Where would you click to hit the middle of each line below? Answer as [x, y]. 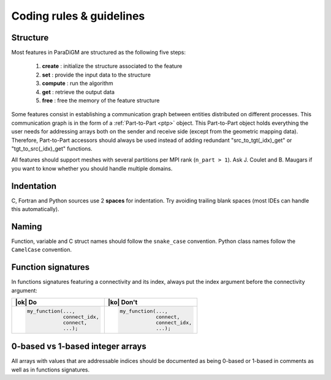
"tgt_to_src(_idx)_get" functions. [52, 148]
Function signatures [51, 267]
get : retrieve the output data [78, 92]
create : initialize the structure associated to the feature [112, 66]
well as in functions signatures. [51, 370]
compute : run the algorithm [78, 83]
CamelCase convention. [41, 250]
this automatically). [35, 209]
